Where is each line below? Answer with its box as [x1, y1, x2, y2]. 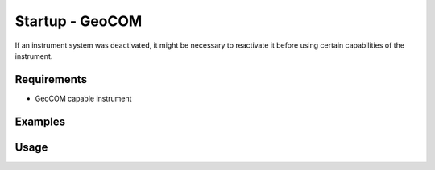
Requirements [14, 73, 88, 86]
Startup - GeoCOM [14, 12, 143, 30]
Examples [14, 114, 66, 128]
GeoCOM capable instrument [35, 93, 132, 103]
